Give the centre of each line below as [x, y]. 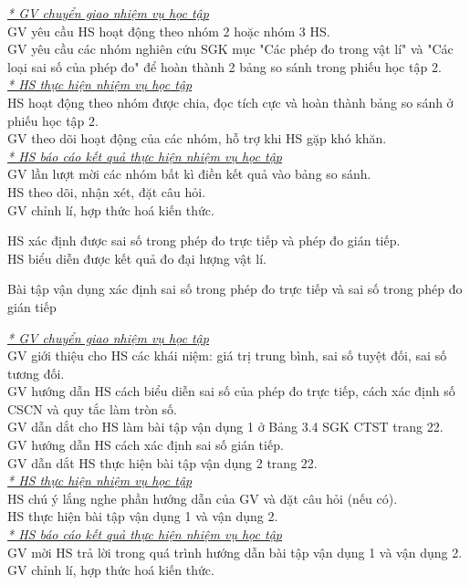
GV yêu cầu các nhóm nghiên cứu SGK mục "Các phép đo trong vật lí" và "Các [230, 49]
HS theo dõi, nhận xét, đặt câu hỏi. [107, 191]
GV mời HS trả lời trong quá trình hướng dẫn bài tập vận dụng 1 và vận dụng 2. [235, 552]
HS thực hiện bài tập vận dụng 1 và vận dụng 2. [143, 516]
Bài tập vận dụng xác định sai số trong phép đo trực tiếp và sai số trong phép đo [235, 289]
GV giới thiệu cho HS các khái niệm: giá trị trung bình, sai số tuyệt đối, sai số [227, 355]
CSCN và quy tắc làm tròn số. [92, 408]
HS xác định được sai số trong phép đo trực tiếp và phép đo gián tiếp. [204, 240]
